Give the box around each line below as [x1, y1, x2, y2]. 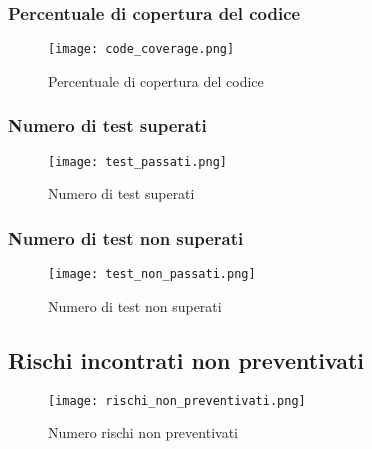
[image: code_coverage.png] [48, 42, 235, 57]
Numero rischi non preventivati [48, 422, 238, 443]
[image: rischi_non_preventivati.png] [48, 393, 306, 408]
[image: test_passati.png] [48, 154, 227, 169]
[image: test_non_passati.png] [48, 267, 256, 282]
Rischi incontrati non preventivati [8, 344, 365, 375]
